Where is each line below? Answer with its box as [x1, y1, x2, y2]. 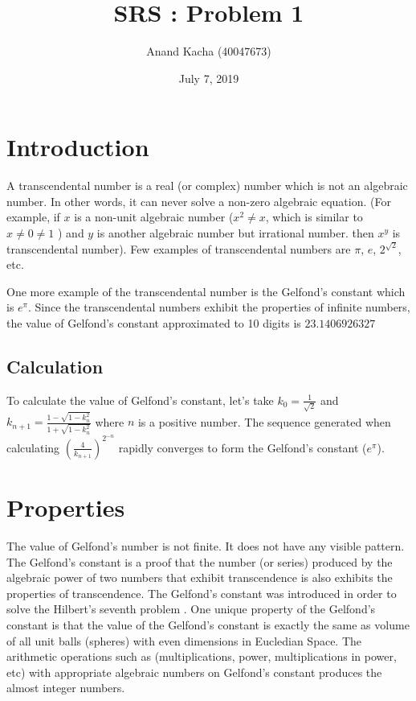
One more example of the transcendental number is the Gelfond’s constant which [6, 282, 406, 299]
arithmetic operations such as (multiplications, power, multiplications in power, [6, 648, 397, 665]
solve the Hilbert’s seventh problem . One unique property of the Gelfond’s [6, 600, 376, 617]
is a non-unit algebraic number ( [74, 208, 234, 225]
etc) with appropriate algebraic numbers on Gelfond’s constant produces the [6, 663, 382, 680]
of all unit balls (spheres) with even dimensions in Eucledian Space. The [6, 632, 362, 649]
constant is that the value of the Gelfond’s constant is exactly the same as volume [6, 616, 410, 633]
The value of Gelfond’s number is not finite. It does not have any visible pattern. [6, 538, 405, 555]
